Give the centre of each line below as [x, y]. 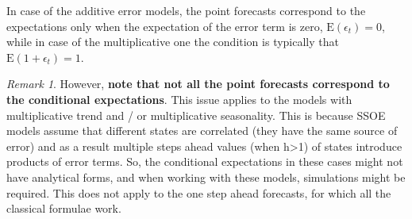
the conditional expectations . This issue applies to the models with [179, 99]
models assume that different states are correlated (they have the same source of [202, 131]
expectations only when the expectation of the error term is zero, [165, 26]
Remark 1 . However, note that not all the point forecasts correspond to [198, 84]
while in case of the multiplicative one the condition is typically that [173, 42]
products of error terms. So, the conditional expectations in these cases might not [205, 161]
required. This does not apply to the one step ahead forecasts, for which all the [199, 192]
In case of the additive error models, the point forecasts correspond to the [186, 10]
